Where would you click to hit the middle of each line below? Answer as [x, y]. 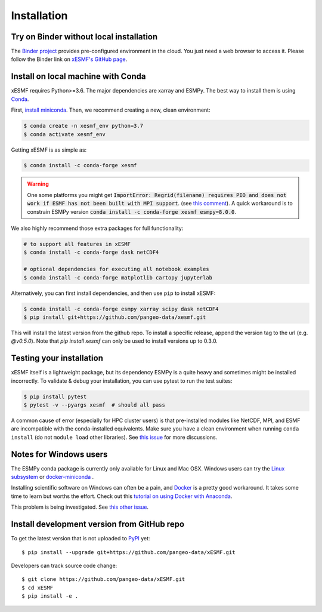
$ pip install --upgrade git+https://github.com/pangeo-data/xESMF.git [129, 552]
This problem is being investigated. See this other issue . [80, 507]
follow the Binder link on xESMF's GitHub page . [69, 59]
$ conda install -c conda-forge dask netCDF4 [91, 253]
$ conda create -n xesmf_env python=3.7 [83, 126]
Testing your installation [57, 358]
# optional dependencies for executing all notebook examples [116, 269]
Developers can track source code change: [64, 565]
